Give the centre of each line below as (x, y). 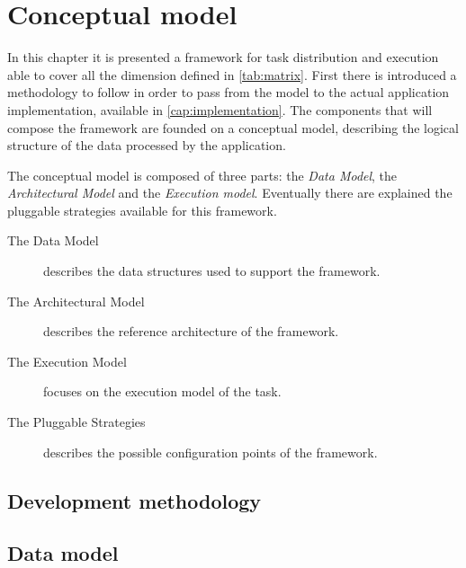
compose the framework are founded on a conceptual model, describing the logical (233, 127)
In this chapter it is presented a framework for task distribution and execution (223, 57)
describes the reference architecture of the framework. (191, 331)
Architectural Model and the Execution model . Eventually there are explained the (230, 193)
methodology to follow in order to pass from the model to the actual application (229, 92)
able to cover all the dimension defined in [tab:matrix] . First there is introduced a (232, 74)
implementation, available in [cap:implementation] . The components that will (220, 109)
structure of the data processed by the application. (147, 145)
